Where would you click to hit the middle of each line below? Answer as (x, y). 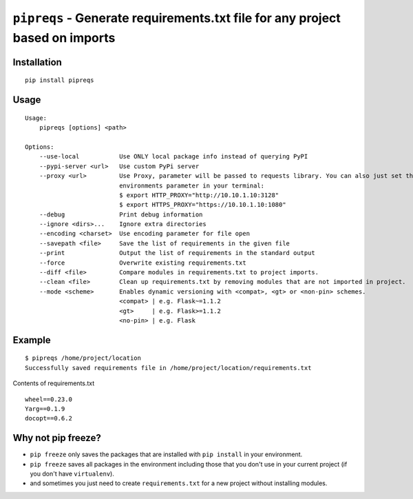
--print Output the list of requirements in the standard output (177, 253)
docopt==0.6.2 (49, 418)
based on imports (64, 38)
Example (32, 340)
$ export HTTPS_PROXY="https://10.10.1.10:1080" (203, 205)
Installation (37, 62)
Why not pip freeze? (57, 438)
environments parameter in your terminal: (192, 185)
